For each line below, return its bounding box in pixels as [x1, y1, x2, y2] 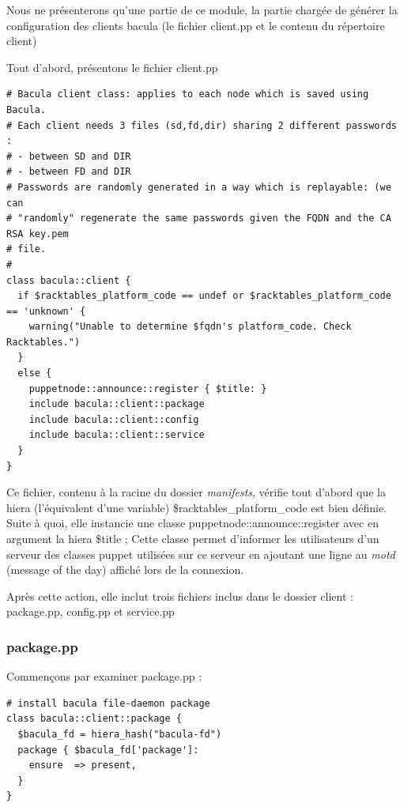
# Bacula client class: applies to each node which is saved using [6, 89, 369, 100]
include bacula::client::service [28, 429, 205, 441]
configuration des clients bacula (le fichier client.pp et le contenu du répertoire [6, 17, 385, 33]
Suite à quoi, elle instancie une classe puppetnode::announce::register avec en [6, 515, 379, 531]
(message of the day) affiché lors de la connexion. [6, 561, 244, 578]
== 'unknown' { [6, 305, 86, 317]
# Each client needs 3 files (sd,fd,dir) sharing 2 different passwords [6, 119, 397, 131]
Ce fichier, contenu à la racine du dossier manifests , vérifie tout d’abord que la [6, 484, 386, 500]
